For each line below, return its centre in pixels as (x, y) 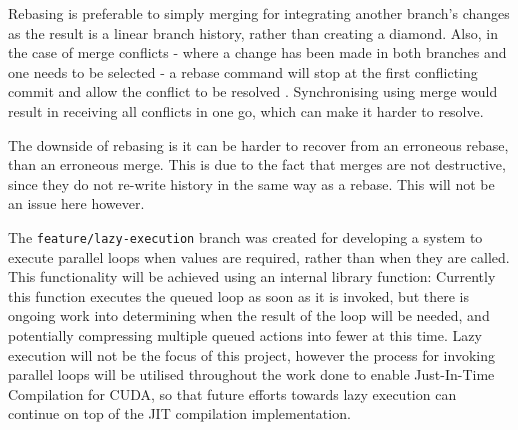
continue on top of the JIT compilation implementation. (179, 413)
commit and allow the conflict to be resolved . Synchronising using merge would (253, 91)
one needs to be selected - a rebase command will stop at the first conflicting (243, 71)
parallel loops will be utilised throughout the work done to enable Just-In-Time (251, 374)
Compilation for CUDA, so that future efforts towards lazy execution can (232, 393)
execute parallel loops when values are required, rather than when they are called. (259, 256)
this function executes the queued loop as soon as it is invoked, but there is (239, 295)
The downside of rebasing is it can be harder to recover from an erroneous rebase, (258, 144)
